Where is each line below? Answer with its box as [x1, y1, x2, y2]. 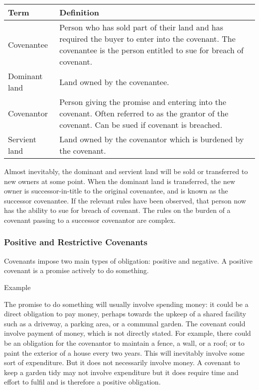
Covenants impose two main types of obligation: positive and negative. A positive [4, 255, 253, 266]
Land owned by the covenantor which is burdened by [59, 133, 244, 145]
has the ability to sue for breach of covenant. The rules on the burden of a [4, 205, 231, 215]
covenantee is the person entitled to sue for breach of [59, 44, 244, 56]
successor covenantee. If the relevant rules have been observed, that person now [4, 195, 246, 205]
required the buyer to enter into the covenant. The [59, 33, 236, 44]
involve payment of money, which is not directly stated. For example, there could [4, 328, 251, 338]
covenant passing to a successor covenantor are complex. [4, 214, 176, 225]
